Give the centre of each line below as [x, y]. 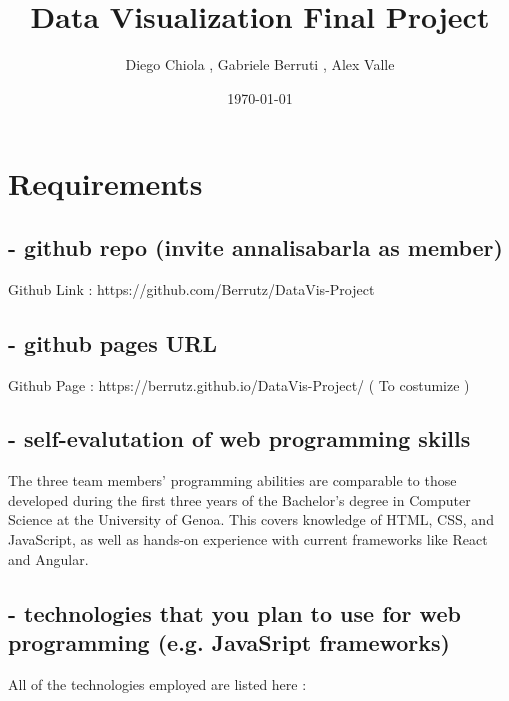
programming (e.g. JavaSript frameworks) [229, 642]
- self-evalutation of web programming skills [239, 438]
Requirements [105, 183]
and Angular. [48, 558]
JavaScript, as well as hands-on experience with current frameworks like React [248, 539]
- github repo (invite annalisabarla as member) [255, 246]
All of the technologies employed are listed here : [157, 683]
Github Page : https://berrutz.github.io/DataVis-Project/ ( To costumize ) [239, 384]
